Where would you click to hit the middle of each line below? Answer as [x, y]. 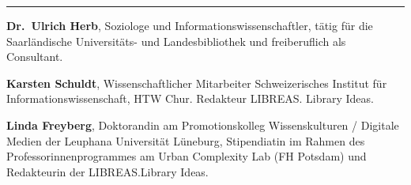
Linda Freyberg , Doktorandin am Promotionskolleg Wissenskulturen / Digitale [203, 125]
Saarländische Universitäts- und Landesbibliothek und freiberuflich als [176, 41]
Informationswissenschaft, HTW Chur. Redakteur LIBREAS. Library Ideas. [190, 98]
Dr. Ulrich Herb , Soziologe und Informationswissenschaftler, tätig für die [190, 25]
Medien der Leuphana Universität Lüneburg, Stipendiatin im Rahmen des [186, 140]
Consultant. [35, 57]
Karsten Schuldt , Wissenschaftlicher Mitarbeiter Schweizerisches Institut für [197, 83]
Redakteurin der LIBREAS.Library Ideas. [107, 171]
